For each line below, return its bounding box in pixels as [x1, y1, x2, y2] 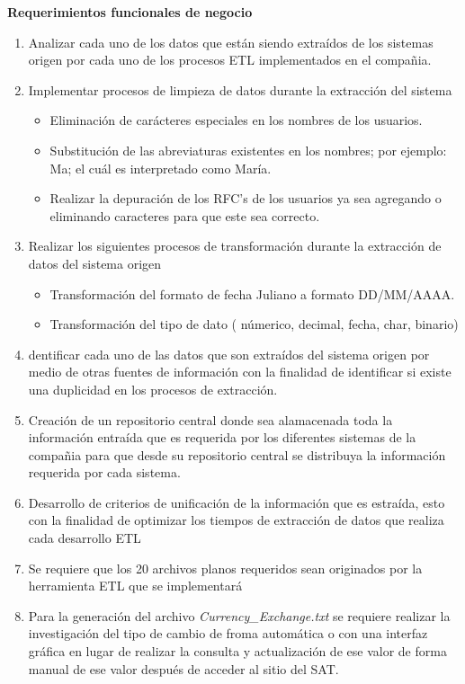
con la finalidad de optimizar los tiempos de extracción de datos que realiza [28, 511, 444, 529]
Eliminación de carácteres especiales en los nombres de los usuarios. [49, 111, 423, 129]
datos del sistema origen [28, 253, 162, 272]
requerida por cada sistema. [28, 463, 181, 482]
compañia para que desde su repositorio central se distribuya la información [28, 445, 446, 464]
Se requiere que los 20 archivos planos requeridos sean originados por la [28, 558, 423, 577]
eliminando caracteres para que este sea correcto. [49, 206, 320, 225]
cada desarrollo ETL [28, 529, 141, 547]
